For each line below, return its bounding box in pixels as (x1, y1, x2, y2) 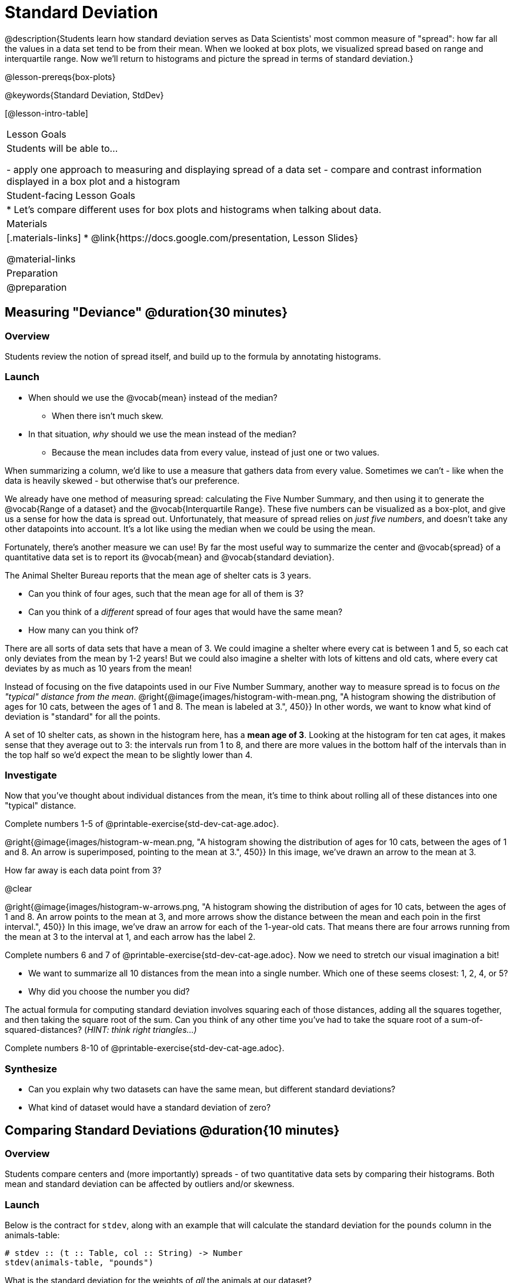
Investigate (5, 769, 57, 782)
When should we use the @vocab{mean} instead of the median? (28, 392, 278, 403)
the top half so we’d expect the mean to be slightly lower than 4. (5, 749, 253, 760)
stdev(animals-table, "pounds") (5, 1258, 153, 1268)
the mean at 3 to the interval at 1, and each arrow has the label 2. (5, 932, 256, 942)
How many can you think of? (28, 624, 139, 635)
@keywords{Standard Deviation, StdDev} (5, 89, 164, 100)
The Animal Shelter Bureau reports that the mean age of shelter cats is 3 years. (5, 570, 311, 580)
